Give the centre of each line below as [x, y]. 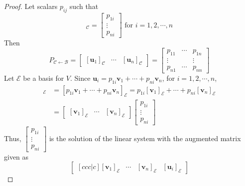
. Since [80, 78]
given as [16, 156]
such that [84, 6]
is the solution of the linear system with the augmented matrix [145, 138]
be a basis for [44, 78]
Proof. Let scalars [31, 6]
